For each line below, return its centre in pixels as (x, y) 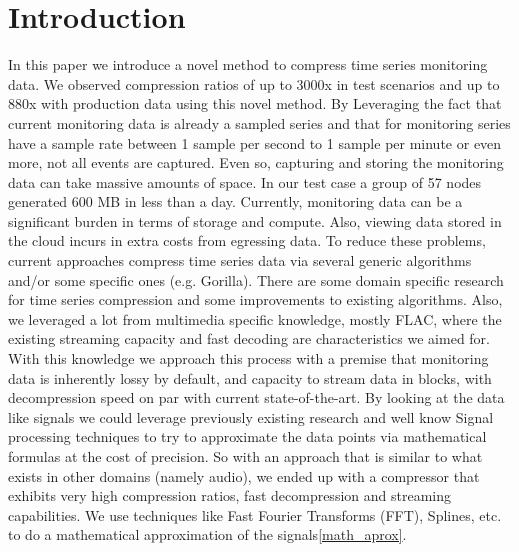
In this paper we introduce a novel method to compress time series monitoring (248, 64)
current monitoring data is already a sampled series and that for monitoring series (259, 122)
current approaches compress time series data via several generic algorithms (240, 260)
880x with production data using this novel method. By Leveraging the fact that (255, 103)
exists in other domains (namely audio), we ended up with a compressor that (244, 475)
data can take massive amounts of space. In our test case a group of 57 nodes (245, 181)
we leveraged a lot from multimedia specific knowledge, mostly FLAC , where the (255, 318)
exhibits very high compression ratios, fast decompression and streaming (229, 495)
